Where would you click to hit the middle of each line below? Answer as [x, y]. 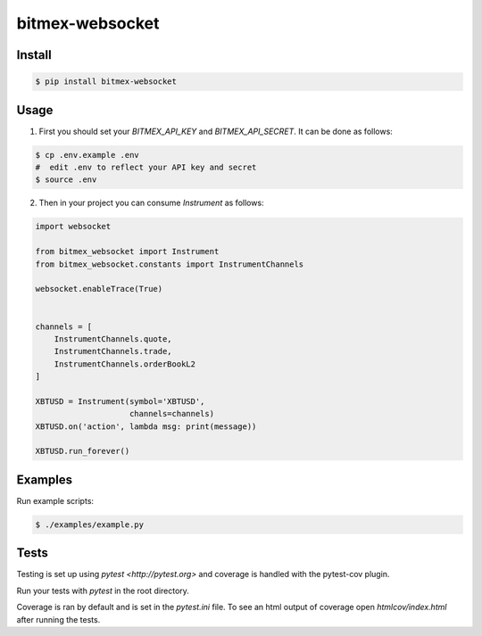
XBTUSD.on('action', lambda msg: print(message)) [146, 426]
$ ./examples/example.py [90, 524]
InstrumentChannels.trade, [113, 351]
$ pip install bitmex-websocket [106, 82]
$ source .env [66, 180]
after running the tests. [58, 619]
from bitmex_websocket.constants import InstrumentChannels [170, 264]
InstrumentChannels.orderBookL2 [125, 364]
